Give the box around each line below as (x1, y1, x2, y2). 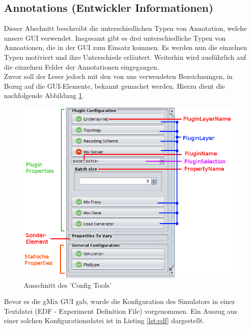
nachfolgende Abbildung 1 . (4, 90, 84, 101)
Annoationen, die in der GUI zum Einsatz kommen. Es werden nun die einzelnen (4, 42, 247, 52)
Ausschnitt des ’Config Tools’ (24, 279, 112, 290)
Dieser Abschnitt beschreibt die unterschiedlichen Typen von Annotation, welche (4, 23, 247, 33)
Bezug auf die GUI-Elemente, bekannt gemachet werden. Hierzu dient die (4, 80, 225, 91)
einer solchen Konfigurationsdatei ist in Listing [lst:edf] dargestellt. (4, 315, 205, 326)
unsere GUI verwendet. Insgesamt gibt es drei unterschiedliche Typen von (4, 32, 226, 43)
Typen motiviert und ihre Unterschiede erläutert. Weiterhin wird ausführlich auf (4, 51, 246, 62)
